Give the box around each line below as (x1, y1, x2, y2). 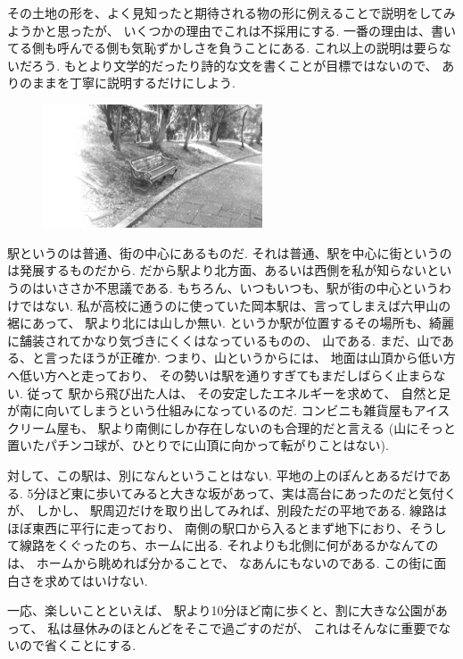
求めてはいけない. (44, 571, 148, 589)
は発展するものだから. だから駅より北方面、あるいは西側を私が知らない (7, 261, 427, 279)
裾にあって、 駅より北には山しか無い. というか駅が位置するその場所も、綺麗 (7, 313, 455, 332)
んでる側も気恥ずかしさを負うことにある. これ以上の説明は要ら (69, 38, 439, 57)
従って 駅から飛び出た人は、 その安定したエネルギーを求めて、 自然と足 (27, 383, 451, 402)
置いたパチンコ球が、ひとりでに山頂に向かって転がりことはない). (7, 436, 389, 455)
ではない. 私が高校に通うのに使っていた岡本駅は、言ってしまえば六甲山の (19, 296, 451, 314)
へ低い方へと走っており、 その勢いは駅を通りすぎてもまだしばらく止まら (7, 366, 434, 385)
